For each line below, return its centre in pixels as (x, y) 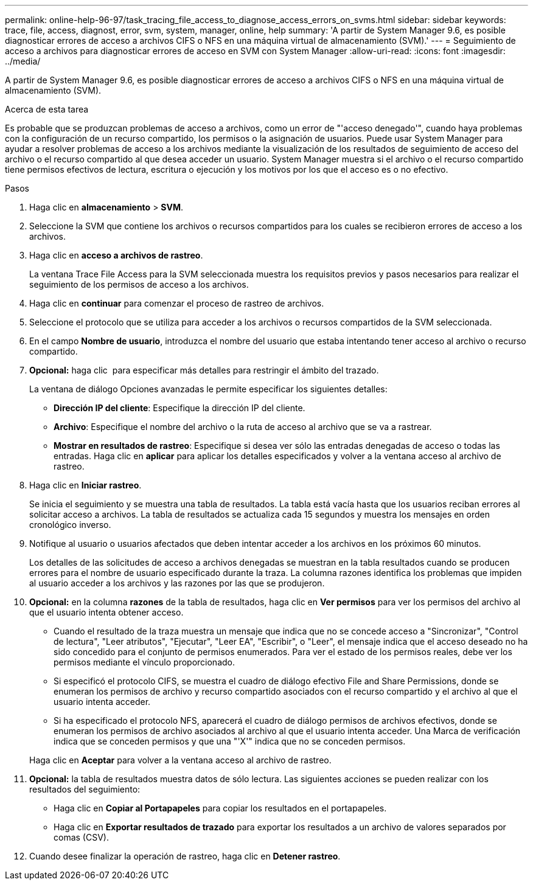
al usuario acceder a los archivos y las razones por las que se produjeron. (177, 583)
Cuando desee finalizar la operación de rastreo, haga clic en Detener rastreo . (185, 856)
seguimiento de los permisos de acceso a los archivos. (139, 284)
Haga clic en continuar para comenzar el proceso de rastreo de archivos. (177, 303)
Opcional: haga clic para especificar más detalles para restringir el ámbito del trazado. (204, 370)
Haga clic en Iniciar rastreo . (85, 485)
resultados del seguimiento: (85, 789)
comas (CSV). (81, 837)
